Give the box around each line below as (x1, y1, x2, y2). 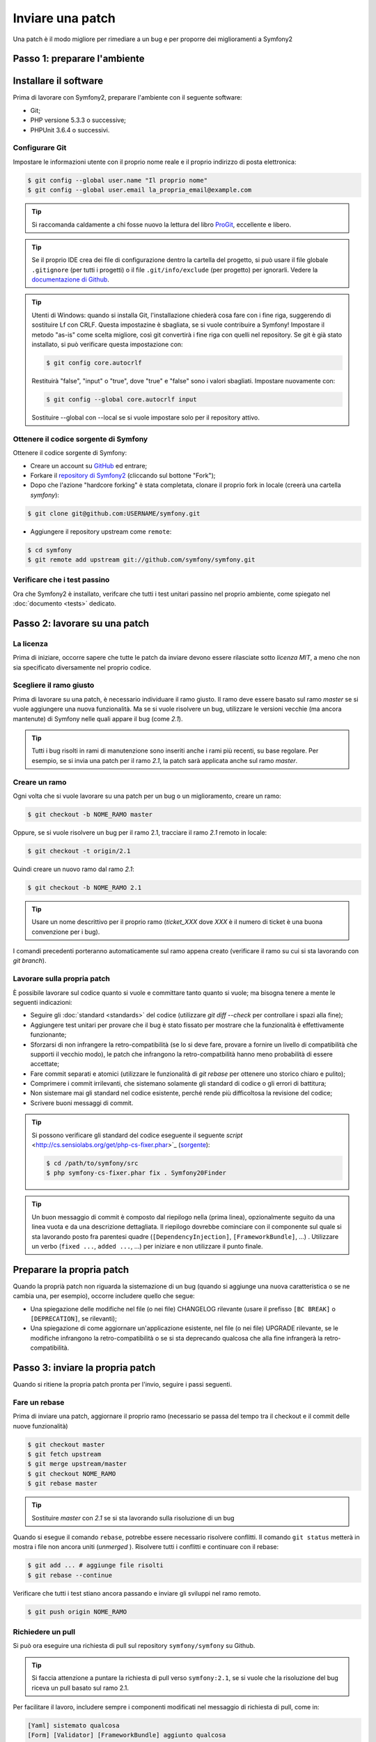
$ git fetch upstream (27, 1450, 102, 1458)
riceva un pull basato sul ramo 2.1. (31, 1683, 129, 1692)
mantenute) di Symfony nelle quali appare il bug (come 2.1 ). (13, 714, 183, 723)
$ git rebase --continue (27, 1571, 113, 1579)
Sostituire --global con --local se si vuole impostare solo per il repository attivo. (31, 413, 260, 422)
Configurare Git (13, 143, 67, 153)
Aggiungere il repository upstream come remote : (30, 527, 172, 536)
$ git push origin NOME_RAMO (27, 1608, 127, 1616)
